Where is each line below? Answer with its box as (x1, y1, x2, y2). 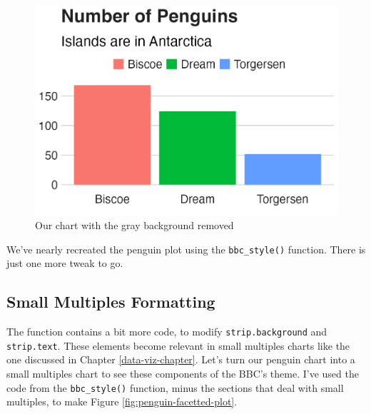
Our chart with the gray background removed (35, 218, 234, 233)
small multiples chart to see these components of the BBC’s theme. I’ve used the (6, 366, 359, 381)
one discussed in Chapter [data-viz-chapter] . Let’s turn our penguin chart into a (6, 352, 355, 367)
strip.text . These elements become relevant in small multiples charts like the (6, 338, 350, 353)
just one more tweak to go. (6, 256, 123, 271)
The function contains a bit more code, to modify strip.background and (6, 324, 327, 339)
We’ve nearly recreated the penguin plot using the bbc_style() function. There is (6, 241, 366, 256)
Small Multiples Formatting (6, 291, 215, 313)
